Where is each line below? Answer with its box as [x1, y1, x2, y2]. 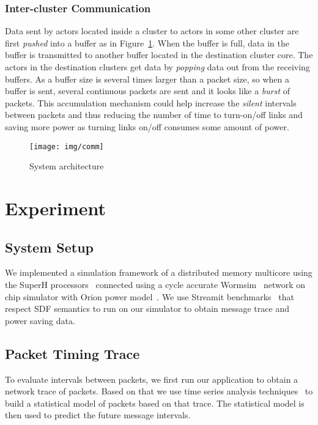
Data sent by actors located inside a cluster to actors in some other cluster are [5, 24, 299, 37]
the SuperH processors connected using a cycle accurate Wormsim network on [5, 278, 305, 290]
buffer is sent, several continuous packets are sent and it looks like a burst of [5, 84, 290, 97]
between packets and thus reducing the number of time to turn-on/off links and [5, 108, 303, 121]
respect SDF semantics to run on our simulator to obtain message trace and [5, 302, 289, 315]
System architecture [29, 160, 104, 172]
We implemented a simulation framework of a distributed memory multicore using [5, 266, 312, 279]
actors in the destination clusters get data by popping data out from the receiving [5, 61, 310, 73]
